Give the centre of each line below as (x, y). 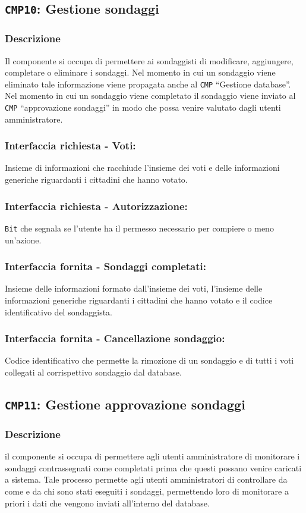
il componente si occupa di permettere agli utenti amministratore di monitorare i (152, 456)
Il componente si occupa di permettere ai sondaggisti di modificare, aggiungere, (149, 60)
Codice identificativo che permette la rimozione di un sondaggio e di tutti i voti (149, 360)
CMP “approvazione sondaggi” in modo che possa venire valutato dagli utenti (143, 107)
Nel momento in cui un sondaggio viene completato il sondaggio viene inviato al (150, 96)
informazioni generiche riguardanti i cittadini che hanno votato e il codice (139, 300)
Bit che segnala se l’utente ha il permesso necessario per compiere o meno (139, 228)
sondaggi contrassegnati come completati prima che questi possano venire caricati (153, 467)
